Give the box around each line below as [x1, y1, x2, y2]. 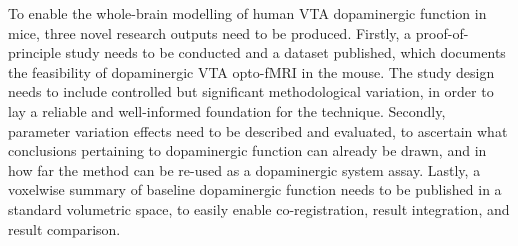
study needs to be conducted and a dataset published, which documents [65, 42, 506, 63]
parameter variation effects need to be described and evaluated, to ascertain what [8, 120, 508, 141]
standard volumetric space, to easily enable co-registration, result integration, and [8, 198, 510, 219]
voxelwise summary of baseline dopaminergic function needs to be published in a [8, 179, 502, 200]
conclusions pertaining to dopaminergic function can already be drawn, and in [8, 140, 487, 161]
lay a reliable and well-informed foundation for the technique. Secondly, [8, 100, 446, 121]
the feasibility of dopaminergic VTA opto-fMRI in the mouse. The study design [8, 61, 495, 82]
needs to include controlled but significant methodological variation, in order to [8, 81, 494, 102]
